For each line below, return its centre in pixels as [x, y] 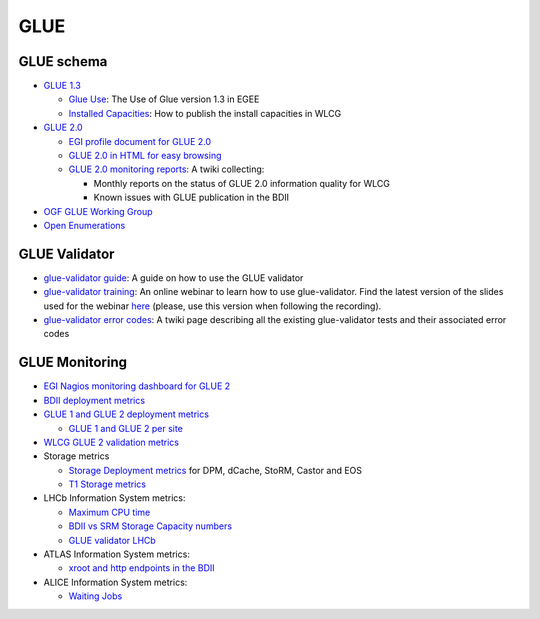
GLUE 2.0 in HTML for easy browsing [145, 156]
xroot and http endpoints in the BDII [141, 568]
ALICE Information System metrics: [115, 582]
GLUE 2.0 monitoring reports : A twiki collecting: [166, 169]
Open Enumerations [84, 225]
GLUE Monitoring [72, 362]
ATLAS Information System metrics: [116, 554]
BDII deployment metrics [94, 400]
